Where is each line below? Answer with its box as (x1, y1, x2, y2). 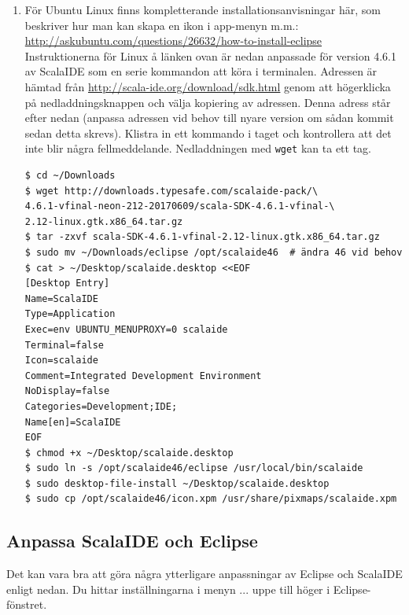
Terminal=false (24, 339, 105, 351)
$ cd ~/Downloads (24, 170, 116, 181)
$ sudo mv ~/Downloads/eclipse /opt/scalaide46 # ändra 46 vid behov (24, 246, 403, 258)
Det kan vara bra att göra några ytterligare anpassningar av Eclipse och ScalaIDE (6, 565, 403, 582)
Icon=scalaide (24, 355, 98, 366)
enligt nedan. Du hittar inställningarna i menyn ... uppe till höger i (6, 580, 330, 597)
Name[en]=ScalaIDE (24, 416, 121, 428)
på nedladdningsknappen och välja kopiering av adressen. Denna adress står (24, 94, 391, 110)
